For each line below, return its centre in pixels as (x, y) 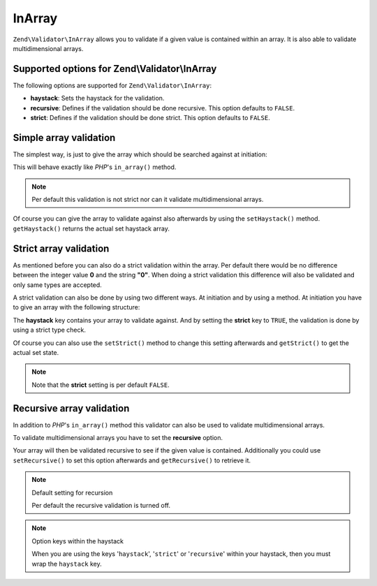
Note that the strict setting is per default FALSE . (101, 385)
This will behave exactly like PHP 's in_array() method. (95, 167)
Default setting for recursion (72, 492)
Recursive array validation (71, 408)
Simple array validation (64, 137)
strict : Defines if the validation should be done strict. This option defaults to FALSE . (150, 118)
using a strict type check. (50, 330)
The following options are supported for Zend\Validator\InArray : (112, 85)
